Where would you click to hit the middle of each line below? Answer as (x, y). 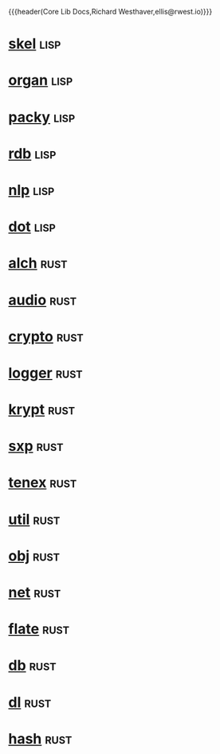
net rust (35, 592)
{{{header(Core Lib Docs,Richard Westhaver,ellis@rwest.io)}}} (110, 12)
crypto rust (46, 336)
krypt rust (42, 410)
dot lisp (32, 227)
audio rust (43, 300)
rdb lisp (32, 153)
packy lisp (42, 117)
